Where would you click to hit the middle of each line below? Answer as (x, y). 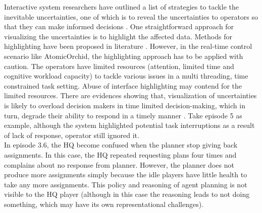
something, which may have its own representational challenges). (104, 204)
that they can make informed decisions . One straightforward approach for (119, 26)
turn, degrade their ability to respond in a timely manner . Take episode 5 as (123, 115)
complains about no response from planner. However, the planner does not (119, 164)
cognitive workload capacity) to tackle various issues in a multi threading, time (126, 76)
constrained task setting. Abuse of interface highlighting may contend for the (123, 85)
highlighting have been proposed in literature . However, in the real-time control (128, 46)
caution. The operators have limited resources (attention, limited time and (119, 66)
